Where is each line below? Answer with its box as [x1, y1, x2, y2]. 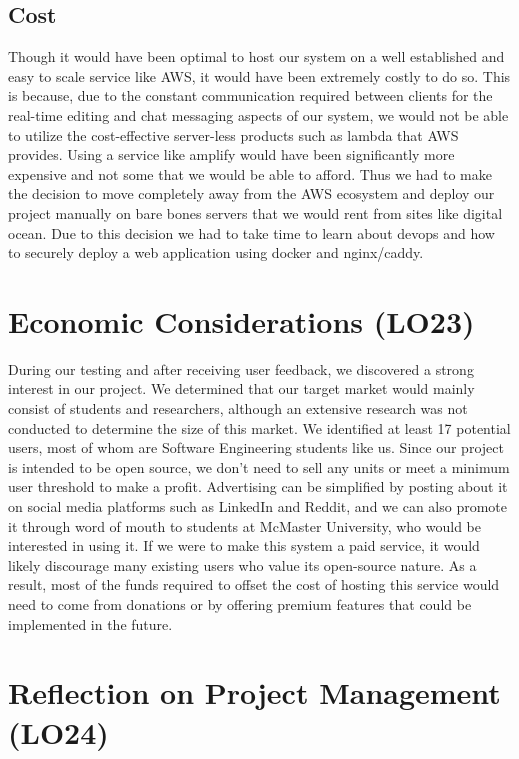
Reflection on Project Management [8, 672, 501, 713]
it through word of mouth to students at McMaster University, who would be [8, 515, 481, 536]
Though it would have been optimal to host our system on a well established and [8, 46, 505, 67]
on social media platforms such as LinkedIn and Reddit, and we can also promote [8, 496, 507, 517]
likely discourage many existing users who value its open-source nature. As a [8, 554, 477, 575]
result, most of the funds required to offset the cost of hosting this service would [8, 574, 500, 595]
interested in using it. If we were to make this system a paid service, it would [8, 535, 480, 556]
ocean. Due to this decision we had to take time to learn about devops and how [8, 222, 495, 243]
